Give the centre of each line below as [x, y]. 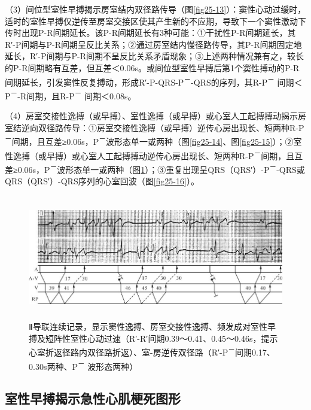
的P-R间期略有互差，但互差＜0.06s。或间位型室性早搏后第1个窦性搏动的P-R [152, 67]
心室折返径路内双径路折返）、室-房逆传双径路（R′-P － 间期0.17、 [152, 351]
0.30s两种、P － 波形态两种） [83, 365]
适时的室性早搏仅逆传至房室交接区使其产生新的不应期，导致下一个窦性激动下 [155, 21]
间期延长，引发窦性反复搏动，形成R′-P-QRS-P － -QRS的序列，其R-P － [140, 81]
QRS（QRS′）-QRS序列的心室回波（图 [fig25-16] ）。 [102, 181]
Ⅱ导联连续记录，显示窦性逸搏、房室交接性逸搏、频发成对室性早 [152, 327]
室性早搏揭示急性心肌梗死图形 [93, 398]
